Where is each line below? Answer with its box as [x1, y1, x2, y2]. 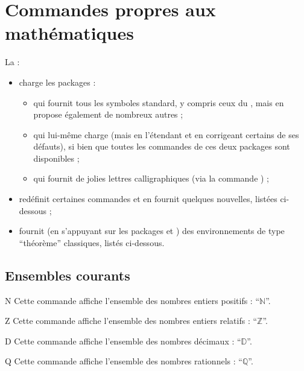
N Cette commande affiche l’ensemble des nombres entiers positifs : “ [5, 294, 260, 306]
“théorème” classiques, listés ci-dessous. [19, 236, 165, 249]
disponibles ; [33, 151, 80, 164]
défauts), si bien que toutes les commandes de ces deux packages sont [33, 140, 290, 153]
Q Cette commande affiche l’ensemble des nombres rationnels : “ [5, 355, 242, 367]
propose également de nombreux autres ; [33, 108, 183, 121]
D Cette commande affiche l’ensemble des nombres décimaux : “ [5, 334, 241, 347]
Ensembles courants [5, 265, 130, 284]
